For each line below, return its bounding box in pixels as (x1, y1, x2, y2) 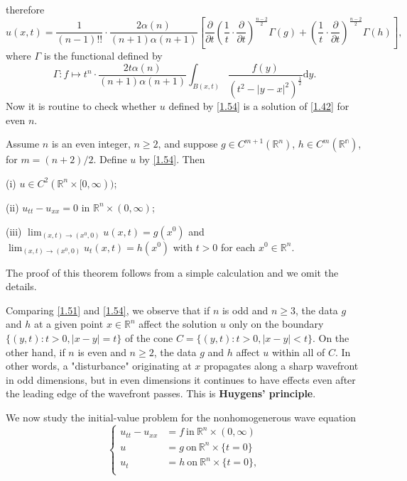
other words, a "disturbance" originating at (6, 358, 192, 373)
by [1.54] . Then (139, 152, 205, 167)
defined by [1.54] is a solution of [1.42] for (168, 99, 349, 114)
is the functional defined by (43, 48, 163, 63)
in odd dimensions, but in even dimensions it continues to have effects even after (6, 372, 356, 387)
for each (221, 239, 256, 254)
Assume (6, 136, 40, 151)
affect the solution (139, 316, 217, 331)
